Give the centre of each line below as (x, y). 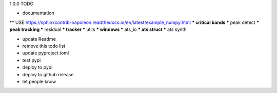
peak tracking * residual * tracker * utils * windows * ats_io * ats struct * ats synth (98, 29)
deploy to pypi (37, 67)
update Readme (39, 39)
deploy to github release (48, 74)
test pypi (32, 60)
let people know (39, 81)
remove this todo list (44, 46)
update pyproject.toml (46, 53)
